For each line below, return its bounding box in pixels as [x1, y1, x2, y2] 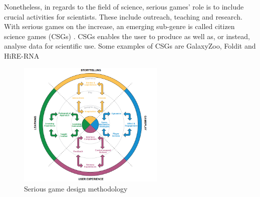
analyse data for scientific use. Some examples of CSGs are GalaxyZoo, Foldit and [4, 41, 256, 51]
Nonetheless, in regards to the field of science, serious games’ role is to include [4, 2, 244, 12]
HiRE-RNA [4, 50, 40, 61]
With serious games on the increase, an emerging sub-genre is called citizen [4, 21, 235, 32]
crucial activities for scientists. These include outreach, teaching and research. [4, 11, 242, 22]
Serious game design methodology [24, 183, 128, 193]
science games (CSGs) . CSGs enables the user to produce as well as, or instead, [4, 31, 250, 41]
